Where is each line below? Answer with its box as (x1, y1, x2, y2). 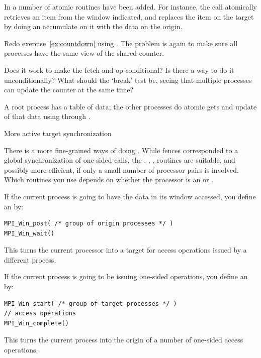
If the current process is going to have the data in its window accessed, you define (4, 191, 256, 201)
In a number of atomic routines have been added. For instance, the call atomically (4, 2, 257, 12)
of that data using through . (4, 111, 91, 122)
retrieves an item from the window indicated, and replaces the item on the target (4, 11, 254, 22)
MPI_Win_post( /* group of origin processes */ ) (4, 220, 173, 227)
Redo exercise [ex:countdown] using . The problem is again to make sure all (4, 38, 238, 48)
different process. (4, 254, 56, 265)
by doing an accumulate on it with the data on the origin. (4, 21, 183, 32)
